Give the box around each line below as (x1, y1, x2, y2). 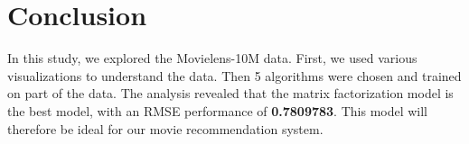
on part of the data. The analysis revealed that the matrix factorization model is (7, 84, 454, 103)
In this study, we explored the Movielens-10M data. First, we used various (7, 49, 417, 67)
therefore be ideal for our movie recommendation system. (7, 119, 324, 138)
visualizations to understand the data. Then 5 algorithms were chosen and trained (7, 66, 462, 85)
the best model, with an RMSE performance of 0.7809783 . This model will (7, 101, 428, 120)
